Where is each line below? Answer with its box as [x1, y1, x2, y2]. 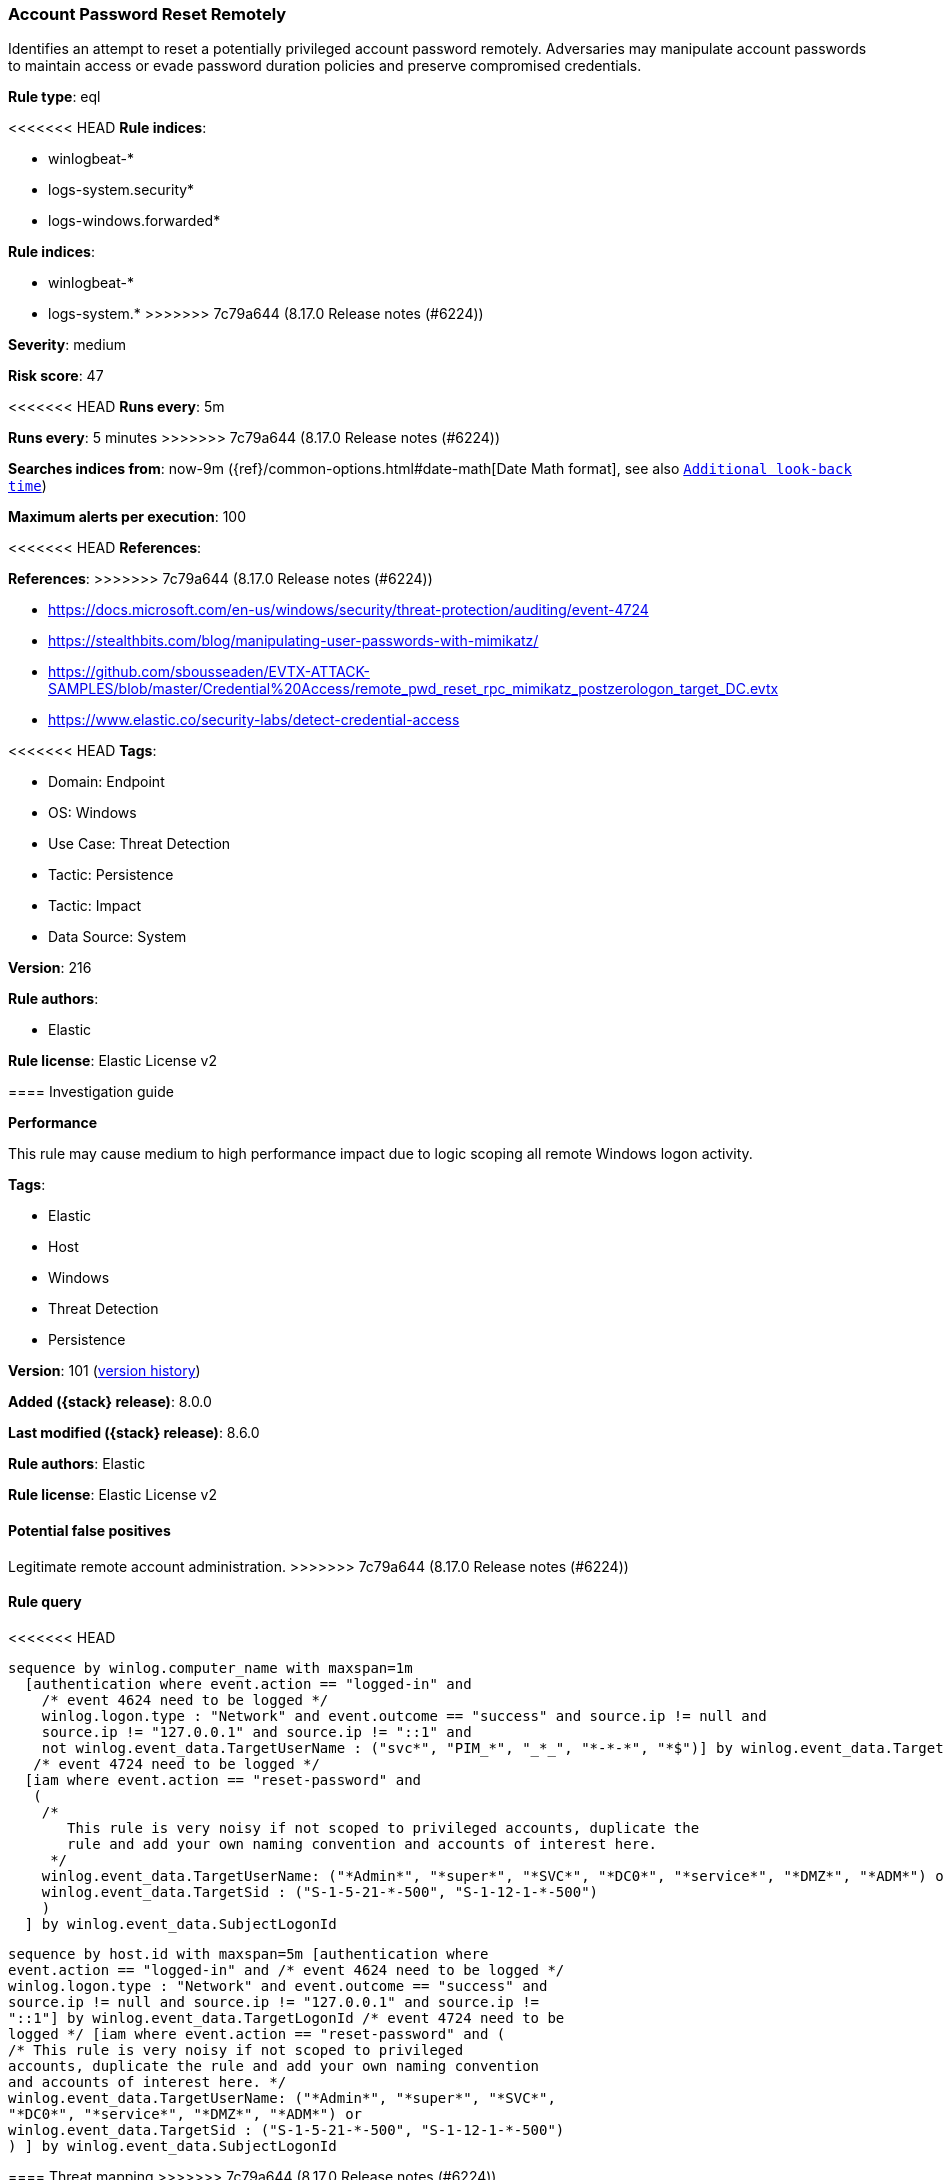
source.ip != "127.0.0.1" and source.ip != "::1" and [41, 1723, 472, 1740]
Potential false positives [8, 1521, 171, 1539]
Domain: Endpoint [48, 773, 165, 791]
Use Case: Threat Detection [48, 835, 231, 853]
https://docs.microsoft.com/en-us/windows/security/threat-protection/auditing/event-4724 [48, 601, 649, 619]
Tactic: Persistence [48, 866, 174, 884]
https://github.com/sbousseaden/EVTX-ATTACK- [48, 663, 370, 681]
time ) [8, 477, 47, 495]
